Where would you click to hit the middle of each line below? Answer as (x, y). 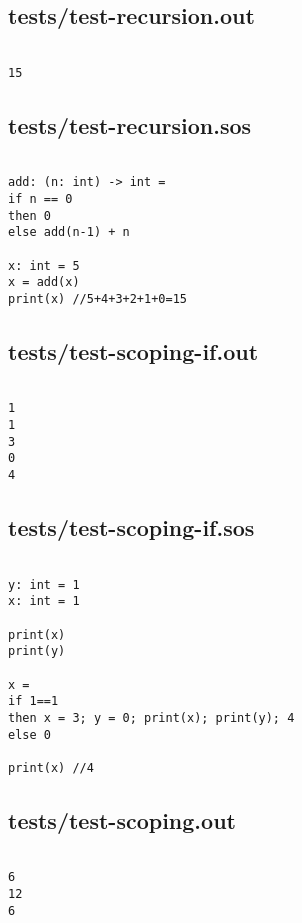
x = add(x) (44, 282)
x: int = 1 (44, 601)
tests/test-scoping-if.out (133, 351)
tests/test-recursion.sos (130, 124)
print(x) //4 (51, 767)
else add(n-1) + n (69, 232)
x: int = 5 (44, 265)
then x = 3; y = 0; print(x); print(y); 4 (151, 717)
